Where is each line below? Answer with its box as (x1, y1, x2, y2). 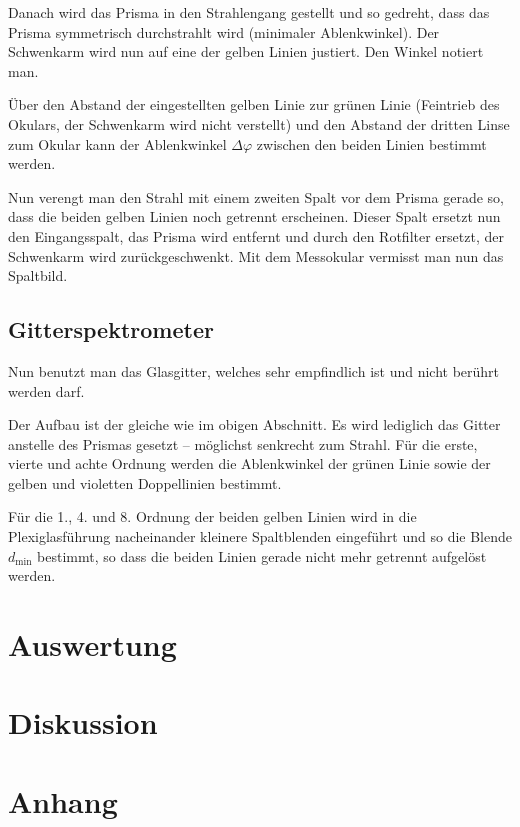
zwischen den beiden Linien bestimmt (256, 133, 487, 154)
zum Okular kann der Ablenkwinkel (8, 133, 227, 154)
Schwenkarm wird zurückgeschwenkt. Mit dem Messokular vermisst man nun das (8, 245, 504, 266)
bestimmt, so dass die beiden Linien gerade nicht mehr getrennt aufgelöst (37, 545, 487, 566)
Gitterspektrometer (8, 314, 214, 345)
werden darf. (8, 380, 85, 401)
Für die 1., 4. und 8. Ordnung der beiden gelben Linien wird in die (8, 506, 417, 527)
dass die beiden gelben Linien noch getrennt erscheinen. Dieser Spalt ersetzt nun (8, 206, 501, 227)
